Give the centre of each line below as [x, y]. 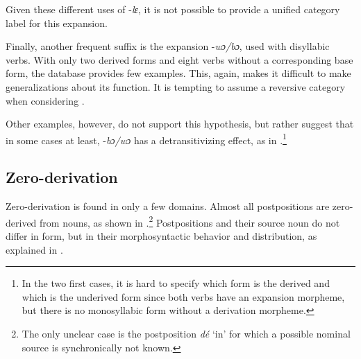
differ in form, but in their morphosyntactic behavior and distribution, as [161, 236]
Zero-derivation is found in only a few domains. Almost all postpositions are [168, 206]
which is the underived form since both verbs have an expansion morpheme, [183, 296]
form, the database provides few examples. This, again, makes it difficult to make [178, 73]
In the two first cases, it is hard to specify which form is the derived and [176, 283]
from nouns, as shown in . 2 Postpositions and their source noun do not [190, 221]
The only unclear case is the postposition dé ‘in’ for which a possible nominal [186, 334]
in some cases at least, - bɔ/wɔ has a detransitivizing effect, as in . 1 [146, 139]
